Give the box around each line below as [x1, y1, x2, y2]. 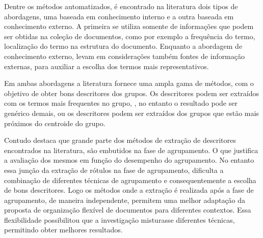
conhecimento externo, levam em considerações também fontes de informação [4, 50, 245, 61]
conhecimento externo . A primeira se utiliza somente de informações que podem [4, 21, 254, 32]
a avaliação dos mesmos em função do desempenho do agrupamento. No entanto [4, 155, 254, 165]
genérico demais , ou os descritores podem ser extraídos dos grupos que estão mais [4, 107, 259, 118]
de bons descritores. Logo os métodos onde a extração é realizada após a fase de [4, 185, 254, 195]
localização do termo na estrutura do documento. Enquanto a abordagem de [4, 41, 243, 51]
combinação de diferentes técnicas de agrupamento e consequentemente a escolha [4, 174, 256, 185]
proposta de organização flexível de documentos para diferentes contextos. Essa [4, 204, 251, 215]
